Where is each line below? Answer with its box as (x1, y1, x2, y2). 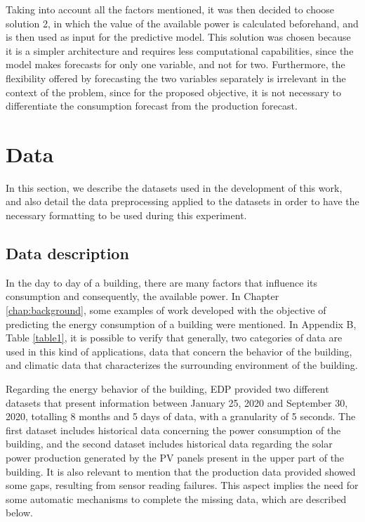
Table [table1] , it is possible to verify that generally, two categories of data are (6, 330, 343, 345)
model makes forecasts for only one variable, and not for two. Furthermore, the (6, 57, 345, 72)
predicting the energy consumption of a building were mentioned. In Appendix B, (6, 316, 357, 331)
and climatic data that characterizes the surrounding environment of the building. (6, 358, 358, 372)
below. (6, 505, 33, 520)
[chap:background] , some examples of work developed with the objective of (6, 303, 326, 318)
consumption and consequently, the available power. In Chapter (6, 289, 279, 304)
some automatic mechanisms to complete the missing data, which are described (6, 491, 347, 506)
